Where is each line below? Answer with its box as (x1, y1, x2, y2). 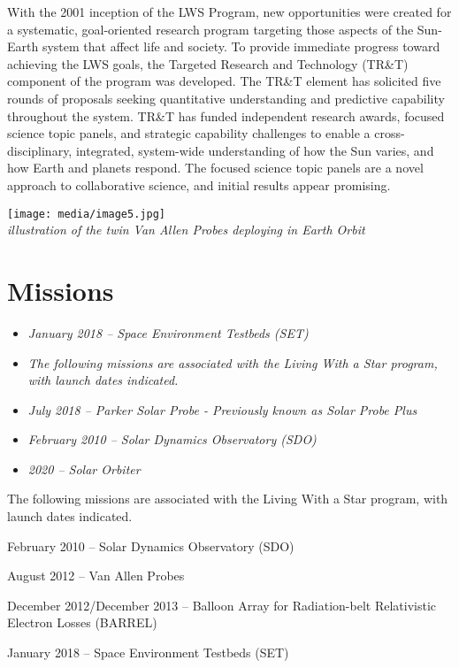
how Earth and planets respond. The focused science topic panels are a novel (7, 158, 424, 177)
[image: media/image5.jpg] (7, 207, 165, 220)
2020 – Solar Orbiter (27, 459, 141, 478)
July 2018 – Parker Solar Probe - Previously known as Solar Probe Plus (27, 400, 417, 418)
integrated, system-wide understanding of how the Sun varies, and (75, 141, 434, 159)
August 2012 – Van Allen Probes (7, 566, 185, 585)
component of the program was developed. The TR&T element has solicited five (7, 72, 441, 90)
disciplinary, (7, 141, 73, 159)
